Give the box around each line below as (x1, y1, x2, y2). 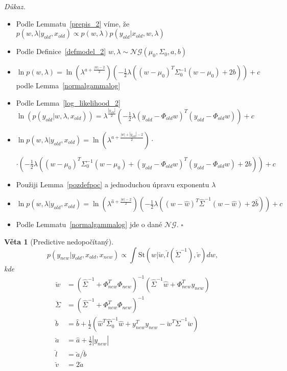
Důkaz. (4, 1, 26, 11)
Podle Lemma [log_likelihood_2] (16, 97, 121, 108)
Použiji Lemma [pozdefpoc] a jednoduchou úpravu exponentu (16, 179, 209, 189)
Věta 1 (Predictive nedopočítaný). (4, 236, 114, 247)
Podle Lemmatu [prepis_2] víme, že (16, 18, 130, 29)
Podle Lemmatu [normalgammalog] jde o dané (16, 219, 162, 230)
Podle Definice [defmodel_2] (16, 46, 106, 57)
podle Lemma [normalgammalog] (16, 80, 121, 91)
